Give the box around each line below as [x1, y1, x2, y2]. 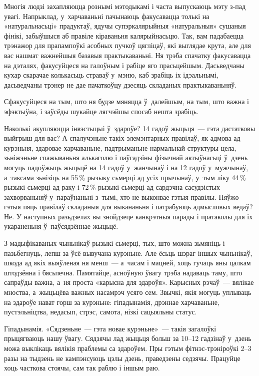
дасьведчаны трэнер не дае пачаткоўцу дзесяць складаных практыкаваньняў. [4, 79, 237, 90]
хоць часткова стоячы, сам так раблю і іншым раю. [4, 362, 160, 373]
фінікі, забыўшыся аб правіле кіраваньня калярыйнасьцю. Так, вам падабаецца [4, 30, 244, 41]
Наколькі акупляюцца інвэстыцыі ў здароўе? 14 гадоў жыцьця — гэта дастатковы [4, 123, 255, 133]
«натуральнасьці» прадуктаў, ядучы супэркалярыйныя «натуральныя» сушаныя [4, 21, 246, 31]
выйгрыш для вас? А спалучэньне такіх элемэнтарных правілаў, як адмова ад [4, 133, 240, 143]
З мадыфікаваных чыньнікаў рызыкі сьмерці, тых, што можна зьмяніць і [4, 238, 225, 248]
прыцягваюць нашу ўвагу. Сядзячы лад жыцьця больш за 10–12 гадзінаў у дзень [4, 333, 251, 343]
